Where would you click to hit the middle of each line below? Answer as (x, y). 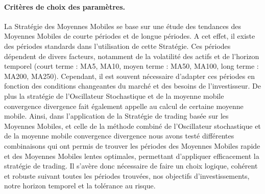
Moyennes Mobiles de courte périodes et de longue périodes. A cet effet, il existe (130, 36)
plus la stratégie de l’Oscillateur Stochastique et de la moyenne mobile (114, 95)
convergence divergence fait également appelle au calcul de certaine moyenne (124, 106)
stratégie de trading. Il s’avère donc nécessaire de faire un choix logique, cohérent (131, 166)
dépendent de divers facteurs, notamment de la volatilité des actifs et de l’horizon (132, 56)
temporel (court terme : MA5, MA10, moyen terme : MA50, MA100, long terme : (131, 66)
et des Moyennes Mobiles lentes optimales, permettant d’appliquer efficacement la (132, 156)
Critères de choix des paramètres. (65, 6)
